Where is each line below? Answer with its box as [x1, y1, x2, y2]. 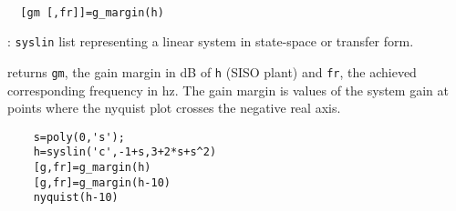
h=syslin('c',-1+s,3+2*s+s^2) [33, 146, 217, 159]
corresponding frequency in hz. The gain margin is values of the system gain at [7, 80, 449, 99]
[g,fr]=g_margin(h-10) [33, 176, 171, 189]
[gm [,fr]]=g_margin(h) [20, 5, 164, 19]
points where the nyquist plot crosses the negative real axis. [7, 98, 341, 117]
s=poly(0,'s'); [33, 130, 125, 144]
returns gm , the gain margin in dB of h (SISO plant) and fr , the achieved [7, 62, 417, 81]
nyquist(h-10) [33, 191, 119, 205]
